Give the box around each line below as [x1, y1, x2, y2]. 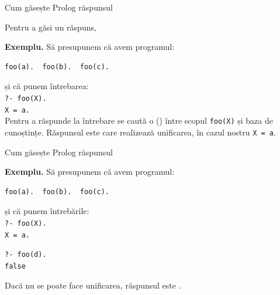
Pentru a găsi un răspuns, [5, 21, 96, 33]
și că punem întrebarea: [5, 80, 89, 92]
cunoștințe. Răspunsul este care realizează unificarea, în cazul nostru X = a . [5, 126, 276, 138]
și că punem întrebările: [5, 205, 89, 217]
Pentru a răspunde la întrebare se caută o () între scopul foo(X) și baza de [5, 114, 273, 127]
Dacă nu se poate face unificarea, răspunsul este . [5, 279, 181, 291]
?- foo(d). [5, 250, 47, 259]
